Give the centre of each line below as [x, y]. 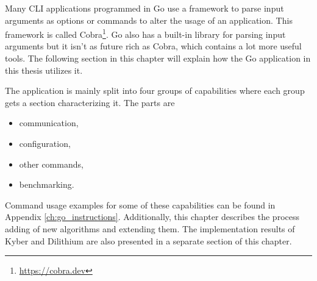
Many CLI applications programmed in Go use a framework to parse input [144, 8]
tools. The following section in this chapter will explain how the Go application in [158, 58]
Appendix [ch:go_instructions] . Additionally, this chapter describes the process [152, 217]
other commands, [51, 164]
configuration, [45, 143]
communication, [49, 123]
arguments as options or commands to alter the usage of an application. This [149, 20]
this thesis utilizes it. [44, 70]
